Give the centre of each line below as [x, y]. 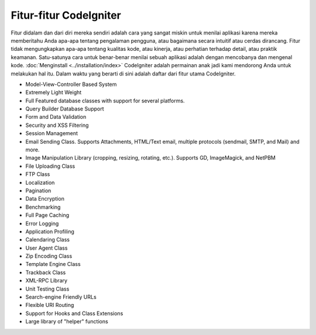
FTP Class [38, 174]
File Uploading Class [50, 166]
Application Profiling [50, 232]
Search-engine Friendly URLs [61, 297]
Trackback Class [46, 272]
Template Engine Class [53, 264]
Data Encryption [45, 199]
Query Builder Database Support [65, 109]
